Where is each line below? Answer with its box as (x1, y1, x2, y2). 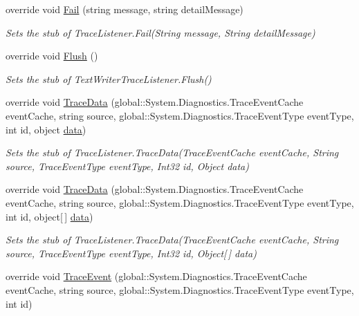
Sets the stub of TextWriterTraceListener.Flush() (6, 71, 212, 86)
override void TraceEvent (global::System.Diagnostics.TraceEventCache (6, 269, 307, 284)
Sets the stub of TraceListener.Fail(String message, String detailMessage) (6, 25, 315, 39)
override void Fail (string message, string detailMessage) (6, 2, 243, 16)
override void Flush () (6, 48, 98, 63)
